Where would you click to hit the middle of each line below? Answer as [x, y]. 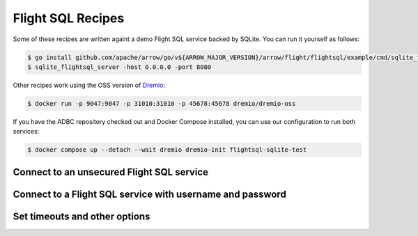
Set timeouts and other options [82, 216]
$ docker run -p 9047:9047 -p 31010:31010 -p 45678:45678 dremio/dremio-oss [162, 103]
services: [26, 132]
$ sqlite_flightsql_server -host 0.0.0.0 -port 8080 [119, 67]
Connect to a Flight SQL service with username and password [150, 194]
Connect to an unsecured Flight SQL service [111, 172]
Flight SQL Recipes [69, 18]
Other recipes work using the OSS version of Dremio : [89, 85]
